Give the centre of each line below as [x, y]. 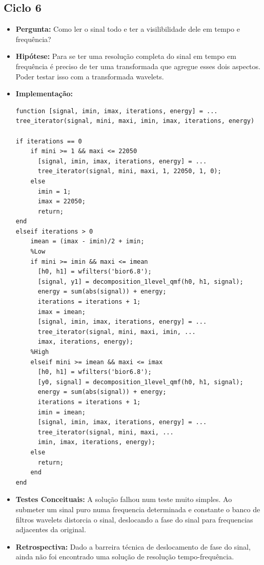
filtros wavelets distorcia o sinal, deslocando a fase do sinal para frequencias [134, 519]
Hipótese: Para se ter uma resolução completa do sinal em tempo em [126, 56]
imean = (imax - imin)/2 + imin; [87, 242]
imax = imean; [62, 312]
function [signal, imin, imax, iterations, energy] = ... [117, 111]
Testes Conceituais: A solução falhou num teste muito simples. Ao [124, 499]
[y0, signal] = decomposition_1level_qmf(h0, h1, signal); [140, 382]
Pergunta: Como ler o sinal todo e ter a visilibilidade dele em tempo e [128, 29]
